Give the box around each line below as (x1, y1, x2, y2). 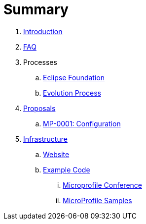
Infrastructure (23, 134, 68, 143)
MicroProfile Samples (63, 196, 132, 205)
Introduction (23, 27, 63, 36)
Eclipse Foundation (43, 73, 105, 82)
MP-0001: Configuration (43, 119, 121, 128)
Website (43, 150, 70, 159)
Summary (3, 1, 69, 18)
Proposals (23, 104, 56, 112)
